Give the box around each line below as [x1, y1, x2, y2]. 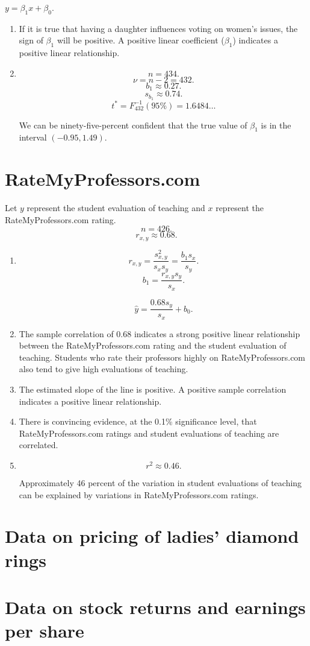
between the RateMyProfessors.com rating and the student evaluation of [19, 339, 287, 352]
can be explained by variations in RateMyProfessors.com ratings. [19, 488, 259, 501]
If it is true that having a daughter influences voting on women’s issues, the [19, 22, 298, 34]
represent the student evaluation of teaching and [26, 201, 205, 214]
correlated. [19, 439, 58, 451]
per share [5, 618, 84, 643]
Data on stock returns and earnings [5, 594, 306, 619]
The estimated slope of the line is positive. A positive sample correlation [19, 383, 287, 396]
